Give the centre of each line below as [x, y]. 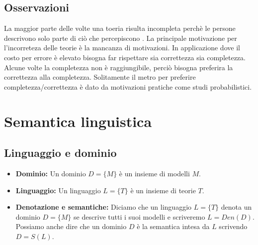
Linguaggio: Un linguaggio [58, 190]
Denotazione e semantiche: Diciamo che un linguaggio [104, 207]
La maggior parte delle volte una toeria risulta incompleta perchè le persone [120, 28]
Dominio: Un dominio [51, 173]
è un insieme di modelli [154, 173]
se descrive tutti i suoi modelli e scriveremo [139, 216]
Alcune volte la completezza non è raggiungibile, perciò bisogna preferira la [119, 67]
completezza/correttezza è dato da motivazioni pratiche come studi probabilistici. [128, 86]
